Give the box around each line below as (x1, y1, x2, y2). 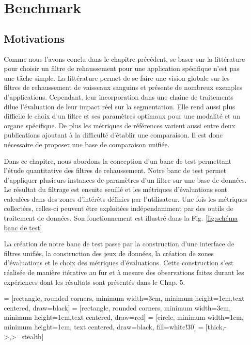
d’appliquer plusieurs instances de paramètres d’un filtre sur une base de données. (4, 174, 247, 185)
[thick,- (205, 322, 227, 332)
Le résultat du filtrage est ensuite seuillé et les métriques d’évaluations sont (4, 184, 227, 194)
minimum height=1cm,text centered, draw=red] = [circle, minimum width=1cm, (4, 312, 244, 322)
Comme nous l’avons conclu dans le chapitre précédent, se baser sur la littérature (4, 53, 245, 64)
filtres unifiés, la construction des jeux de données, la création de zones (4, 248, 214, 258)
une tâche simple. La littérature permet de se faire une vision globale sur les (4, 72, 230, 83)
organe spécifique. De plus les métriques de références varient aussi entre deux (4, 120, 235, 130)
